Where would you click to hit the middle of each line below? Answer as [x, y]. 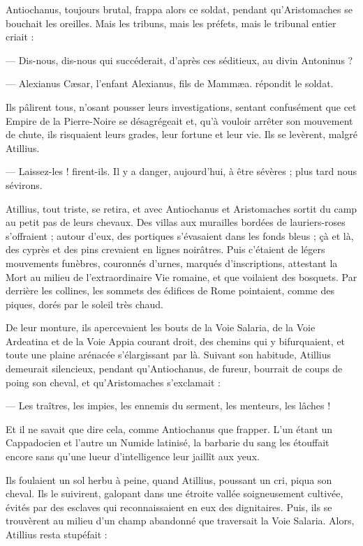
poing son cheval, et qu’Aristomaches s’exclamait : [113, 382]
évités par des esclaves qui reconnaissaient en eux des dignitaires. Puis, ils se [169, 507]
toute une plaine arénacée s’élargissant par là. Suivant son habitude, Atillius [169, 355]
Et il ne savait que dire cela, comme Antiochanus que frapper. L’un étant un [169, 429]
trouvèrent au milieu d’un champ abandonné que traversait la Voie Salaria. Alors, [180, 521]
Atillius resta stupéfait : [57, 534]
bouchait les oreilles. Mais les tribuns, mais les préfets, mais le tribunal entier [171, 23]
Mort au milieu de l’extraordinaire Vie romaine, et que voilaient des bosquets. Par [181, 276]
